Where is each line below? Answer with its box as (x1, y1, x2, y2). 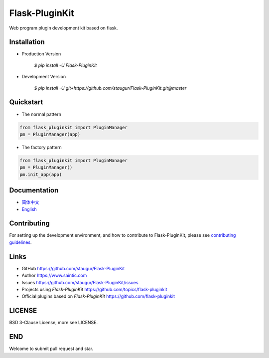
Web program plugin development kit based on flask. (9, 25, 118, 31)
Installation (9, 38, 45, 46)
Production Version (21, 51, 61, 57)
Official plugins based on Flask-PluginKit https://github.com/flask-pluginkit (21, 293, 175, 299)
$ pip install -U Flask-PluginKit (34, 62, 97, 68)
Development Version (21, 74, 66, 80)
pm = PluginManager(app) (19, 131, 81, 137)
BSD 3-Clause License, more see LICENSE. (9, 320, 98, 326)
